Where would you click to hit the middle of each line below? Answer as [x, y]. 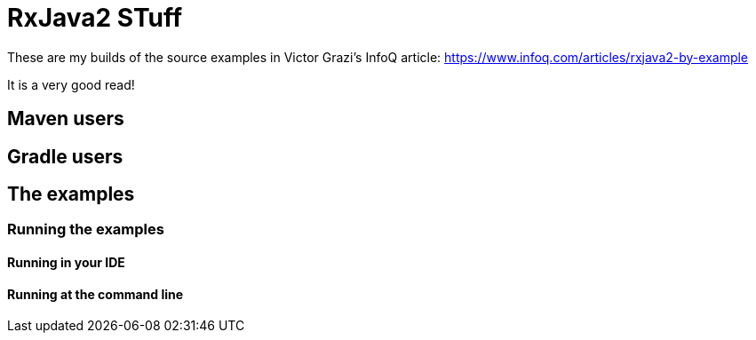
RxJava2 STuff [95, 18]
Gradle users [65, 156]
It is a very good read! [71, 84]
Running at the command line [95, 294]
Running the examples [86, 229]
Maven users [66, 119]
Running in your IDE [66, 263]
